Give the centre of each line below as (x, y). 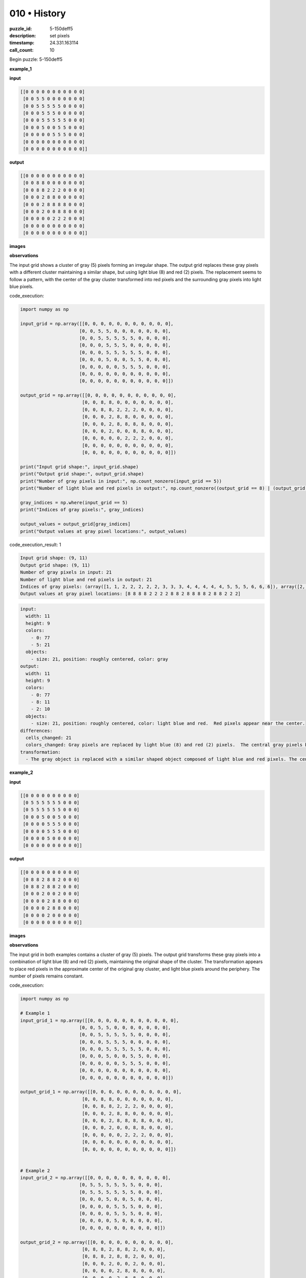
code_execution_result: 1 (35, 544)
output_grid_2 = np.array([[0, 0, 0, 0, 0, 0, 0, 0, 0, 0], (97, 1242)
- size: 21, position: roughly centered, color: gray (99, 659)
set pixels (60, 35)
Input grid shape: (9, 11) (54, 558)
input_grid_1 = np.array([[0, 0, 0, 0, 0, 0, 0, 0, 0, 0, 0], (99, 1020)
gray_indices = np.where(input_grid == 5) (74, 503)
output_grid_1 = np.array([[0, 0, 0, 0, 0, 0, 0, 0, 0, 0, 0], (101, 1092)
